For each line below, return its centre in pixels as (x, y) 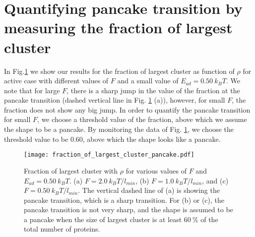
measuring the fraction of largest (118, 28)
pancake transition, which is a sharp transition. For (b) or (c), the (124, 200)
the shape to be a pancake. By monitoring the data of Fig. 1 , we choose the (119, 129)
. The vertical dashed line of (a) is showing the (149, 190)
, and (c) (215, 180)
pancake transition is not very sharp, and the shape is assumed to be (128, 209)
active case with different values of (56, 81)
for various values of (156, 170)
